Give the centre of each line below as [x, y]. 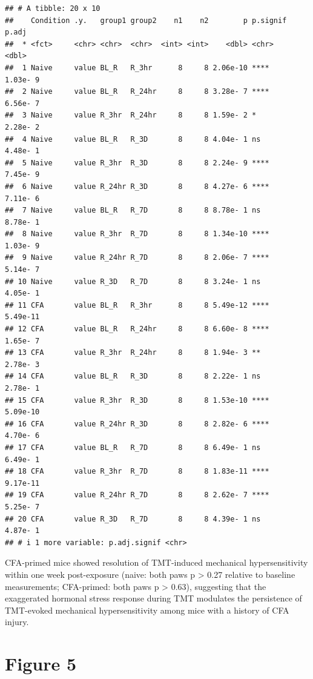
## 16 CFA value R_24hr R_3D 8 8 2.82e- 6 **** [137, 424]
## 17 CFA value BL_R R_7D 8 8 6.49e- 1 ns [133, 447]
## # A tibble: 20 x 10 [53, 8]
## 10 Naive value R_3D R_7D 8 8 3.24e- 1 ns [133, 281]
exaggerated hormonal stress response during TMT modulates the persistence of [153, 598]
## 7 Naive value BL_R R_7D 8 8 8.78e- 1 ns [133, 210]
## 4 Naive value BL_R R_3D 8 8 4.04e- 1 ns [133, 139]
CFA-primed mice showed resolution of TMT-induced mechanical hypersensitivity [156, 562]
